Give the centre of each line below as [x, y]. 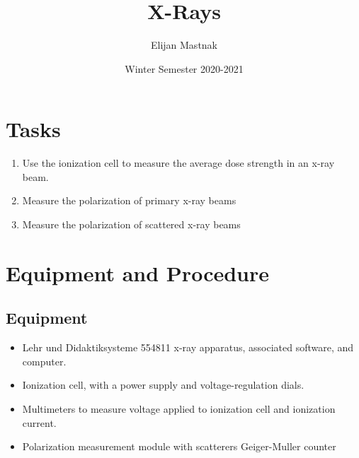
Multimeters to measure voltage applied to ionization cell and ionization [179, 408]
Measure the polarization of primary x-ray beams [129, 200]
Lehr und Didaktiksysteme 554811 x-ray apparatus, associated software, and [188, 347]
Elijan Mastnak [184, 45]
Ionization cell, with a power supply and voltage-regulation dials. [163, 385]
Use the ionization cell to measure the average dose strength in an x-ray [178, 163]
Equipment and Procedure [138, 272]
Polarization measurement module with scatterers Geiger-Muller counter [179, 446]
